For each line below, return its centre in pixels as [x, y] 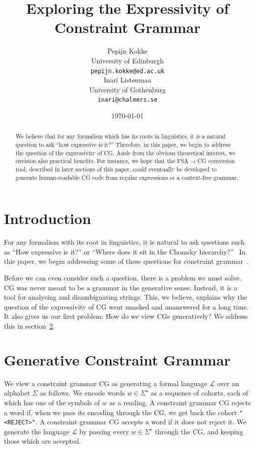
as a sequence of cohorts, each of [200, 393]
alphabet [17, 393]
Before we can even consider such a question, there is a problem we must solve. [123, 278]
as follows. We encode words [82, 393]
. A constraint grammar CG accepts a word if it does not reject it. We [141, 422]
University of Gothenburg [127, 89]
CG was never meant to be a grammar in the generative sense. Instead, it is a [121, 287]
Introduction [48, 218]
